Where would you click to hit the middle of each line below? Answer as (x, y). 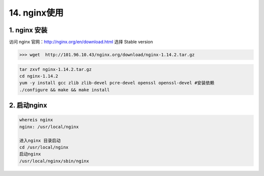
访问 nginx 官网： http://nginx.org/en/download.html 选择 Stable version (81, 42)
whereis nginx (36, 120)
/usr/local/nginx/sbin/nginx (54, 161)
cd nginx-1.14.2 (39, 76)
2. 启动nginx (28, 105)
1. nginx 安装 (28, 30)
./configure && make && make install (65, 90)
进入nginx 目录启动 (40, 140)
